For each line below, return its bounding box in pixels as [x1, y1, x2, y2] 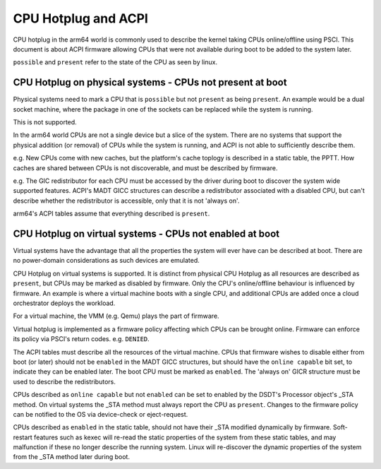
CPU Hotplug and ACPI [13, 11, 148, 26]
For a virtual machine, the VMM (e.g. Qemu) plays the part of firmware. [13, 311, 219, 321]
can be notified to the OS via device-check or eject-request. [13, 410, 188, 418]
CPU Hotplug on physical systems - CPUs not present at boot [13, 76, 287, 88]
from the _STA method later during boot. [13, 453, 131, 461]
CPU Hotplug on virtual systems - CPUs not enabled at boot [13, 227, 280, 239]
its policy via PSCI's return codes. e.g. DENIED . [13, 335, 150, 343]
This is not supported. [13, 118, 77, 126]
